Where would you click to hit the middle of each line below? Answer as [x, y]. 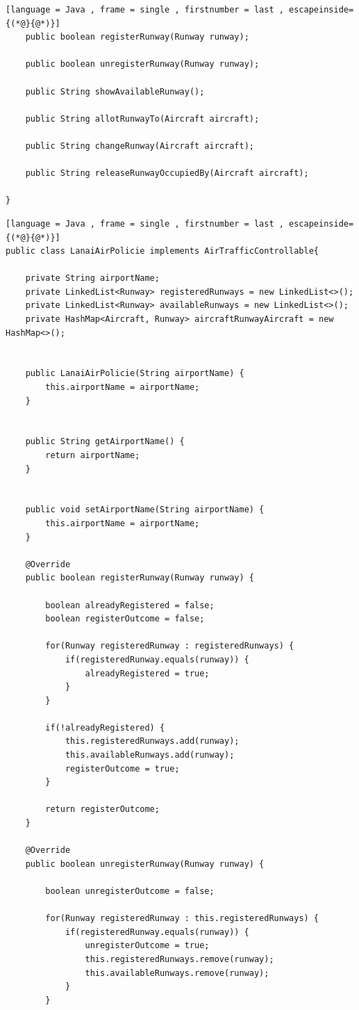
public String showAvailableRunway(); [115, 91]
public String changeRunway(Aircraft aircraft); [140, 146]
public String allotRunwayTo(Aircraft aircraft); [142, 119]
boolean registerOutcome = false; [125, 619]
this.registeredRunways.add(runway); [152, 741]
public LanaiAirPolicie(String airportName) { [135, 374]
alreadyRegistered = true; [147, 673]
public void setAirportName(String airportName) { [145, 510]
